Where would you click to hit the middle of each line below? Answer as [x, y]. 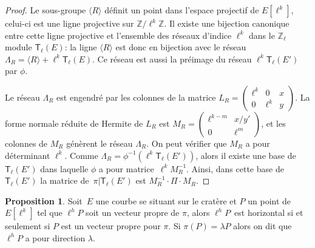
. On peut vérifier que [187, 143]
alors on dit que [262, 226]
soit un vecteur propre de [133, 213]
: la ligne [81, 47]
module [19, 47]
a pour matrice [126, 168]
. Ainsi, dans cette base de [235, 168]
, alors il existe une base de [246, 155]
